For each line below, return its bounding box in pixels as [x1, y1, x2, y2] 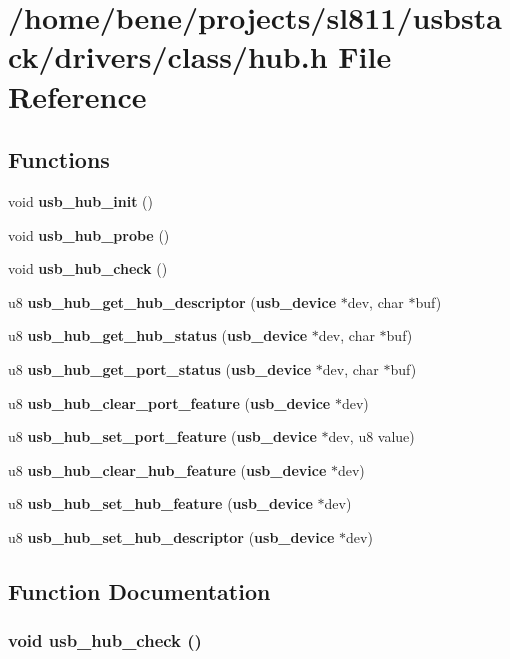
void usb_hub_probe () [8, 224, 170, 245]
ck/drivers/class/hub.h [8, 36, 328, 77]
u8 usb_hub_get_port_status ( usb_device [8, 358, 312, 379]
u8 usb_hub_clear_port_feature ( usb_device [8, 392, 331, 413]
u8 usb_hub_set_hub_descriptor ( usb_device [8, 526, 335, 547]
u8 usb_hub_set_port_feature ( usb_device [8, 426, 317, 447]
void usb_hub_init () [8, 190, 154, 211]
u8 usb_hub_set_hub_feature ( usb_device [8, 493, 313, 514]
